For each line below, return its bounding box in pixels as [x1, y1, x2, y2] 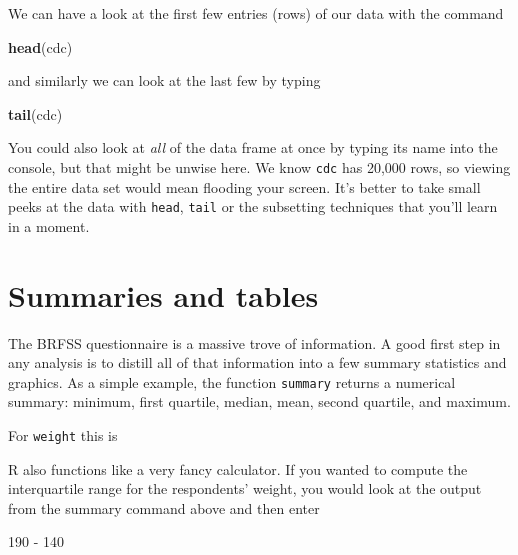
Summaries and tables [8, 274, 319, 315]
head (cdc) [8, 36, 73, 57]
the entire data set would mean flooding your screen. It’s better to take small [8, 176, 481, 197]
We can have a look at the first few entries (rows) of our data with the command [8, 3, 504, 23]
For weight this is [8, 425, 118, 446]
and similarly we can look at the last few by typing [8, 70, 321, 91]
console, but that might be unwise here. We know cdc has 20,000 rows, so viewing [8, 156, 511, 177]
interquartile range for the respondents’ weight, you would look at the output [8, 478, 482, 499]
